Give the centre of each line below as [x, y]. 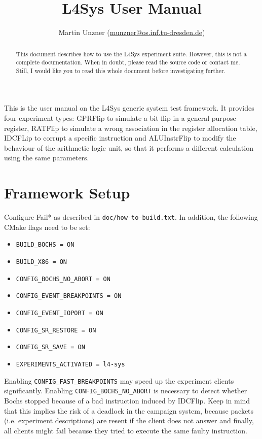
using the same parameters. [47, 158]
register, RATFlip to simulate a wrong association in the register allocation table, [131, 128]
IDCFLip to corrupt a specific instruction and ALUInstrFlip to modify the [120, 138]
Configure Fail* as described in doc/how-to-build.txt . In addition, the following [131, 217]
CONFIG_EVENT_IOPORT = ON [60, 313]
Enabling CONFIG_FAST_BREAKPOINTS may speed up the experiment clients [119, 380]
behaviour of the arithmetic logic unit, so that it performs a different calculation [129, 147]
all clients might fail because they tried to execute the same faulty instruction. [126, 430]
